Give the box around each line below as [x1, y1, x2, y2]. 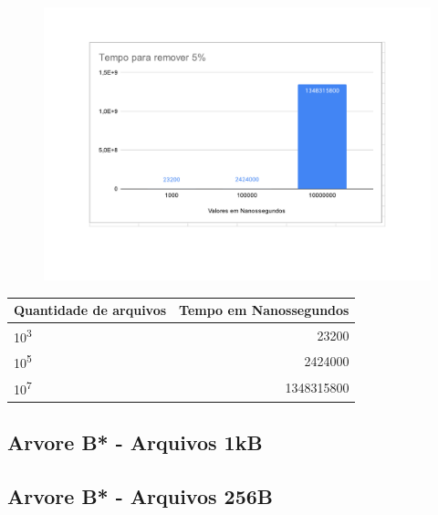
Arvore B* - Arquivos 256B [7, 481, 273, 510]
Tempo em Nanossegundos [179, 300, 349, 320]
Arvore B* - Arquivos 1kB [7, 428, 263, 457]
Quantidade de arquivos [14, 300, 167, 320]
